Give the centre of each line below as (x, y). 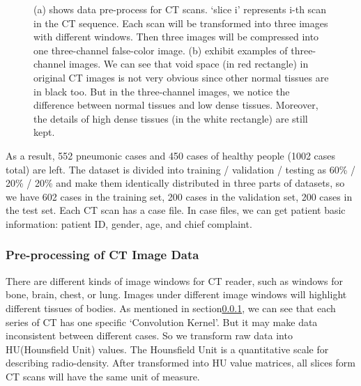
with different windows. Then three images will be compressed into (176, 37)
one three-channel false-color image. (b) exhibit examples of (161, 50)
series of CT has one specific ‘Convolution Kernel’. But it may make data (162, 322)
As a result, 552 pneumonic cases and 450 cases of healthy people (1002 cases (171, 155)
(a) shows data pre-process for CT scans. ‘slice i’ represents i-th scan (180, 9)
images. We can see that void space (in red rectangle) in (189, 64)
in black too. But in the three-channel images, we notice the (162, 91)
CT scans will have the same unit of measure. (103, 376)
